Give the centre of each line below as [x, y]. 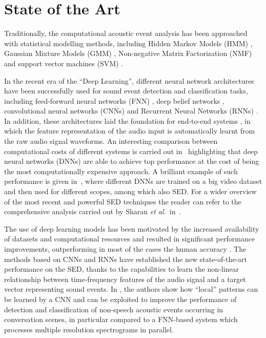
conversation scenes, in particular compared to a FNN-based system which [121, 319]
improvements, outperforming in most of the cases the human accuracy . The [125, 249]
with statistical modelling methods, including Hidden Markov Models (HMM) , [128, 43]
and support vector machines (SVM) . [64, 63]
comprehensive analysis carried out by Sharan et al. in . [93, 211]
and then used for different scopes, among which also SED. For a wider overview [130, 191]
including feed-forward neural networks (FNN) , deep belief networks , [114, 100]
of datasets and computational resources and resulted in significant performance [130, 239]
